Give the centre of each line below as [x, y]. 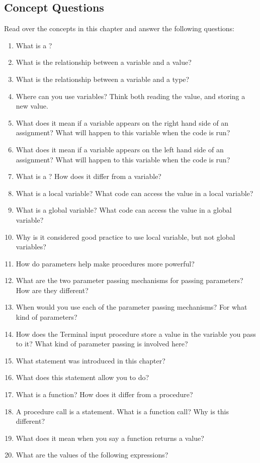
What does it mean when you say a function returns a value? [110, 438]
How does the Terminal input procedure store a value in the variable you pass [136, 334]
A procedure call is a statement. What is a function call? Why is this [122, 411]
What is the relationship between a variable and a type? [103, 79]
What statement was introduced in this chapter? [91, 360]
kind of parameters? [47, 317]
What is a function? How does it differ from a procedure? [104, 394]
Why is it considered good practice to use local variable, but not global [125, 237]
